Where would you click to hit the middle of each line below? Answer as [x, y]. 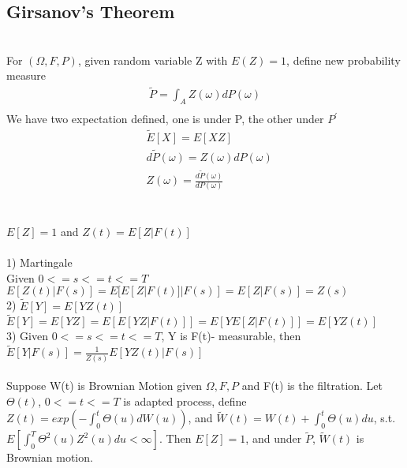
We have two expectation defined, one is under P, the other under [165, 119]
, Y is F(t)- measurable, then [231, 336]
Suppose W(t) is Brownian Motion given [105, 386]
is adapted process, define [185, 401]
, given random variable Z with [153, 60]
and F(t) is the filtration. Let [312, 386]
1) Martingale [39, 262]
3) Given [27, 336]
